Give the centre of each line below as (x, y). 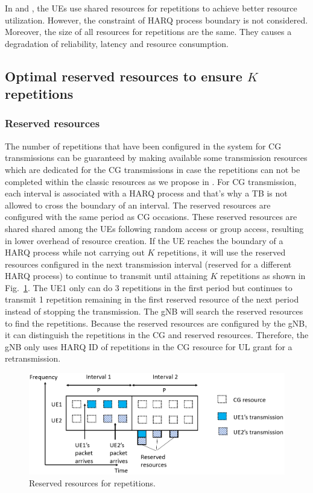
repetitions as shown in (263, 276)
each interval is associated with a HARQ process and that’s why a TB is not (146, 193)
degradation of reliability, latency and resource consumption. (117, 43)
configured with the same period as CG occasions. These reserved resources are (151, 217)
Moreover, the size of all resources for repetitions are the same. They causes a (148, 32)
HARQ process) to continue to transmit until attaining (106, 276)
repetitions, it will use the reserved (222, 252)
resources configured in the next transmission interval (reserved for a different (148, 264)
